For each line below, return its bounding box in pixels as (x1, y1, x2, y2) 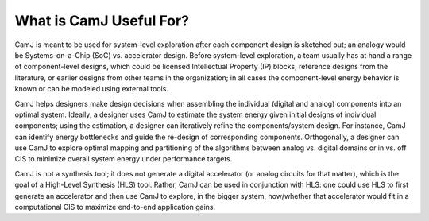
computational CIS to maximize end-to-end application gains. (14, 203, 216, 212)
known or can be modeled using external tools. (14, 84, 168, 94)
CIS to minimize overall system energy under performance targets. (14, 154, 233, 164)
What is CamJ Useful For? (14, 12, 190, 29)
